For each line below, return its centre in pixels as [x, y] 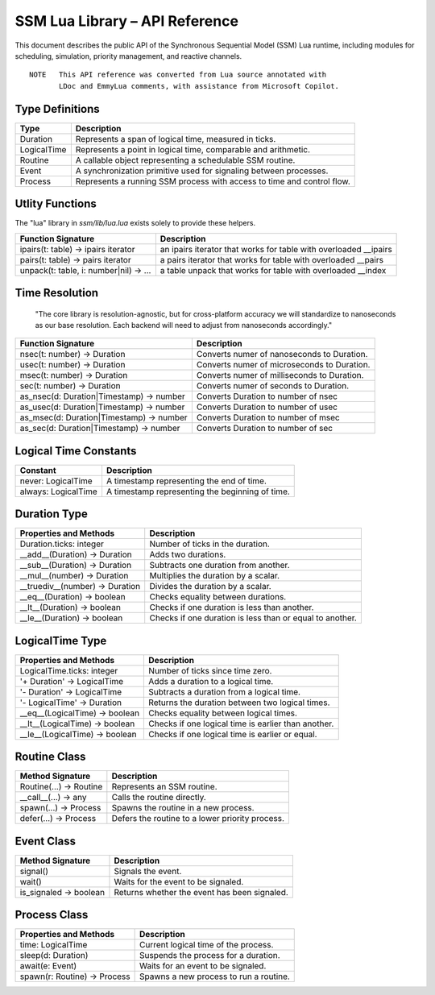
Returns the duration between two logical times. [239, 703]
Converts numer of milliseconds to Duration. [280, 375]
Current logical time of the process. [206, 945]
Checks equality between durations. [218, 597]
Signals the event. [148, 871]
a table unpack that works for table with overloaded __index [273, 270]
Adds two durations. [188, 554]
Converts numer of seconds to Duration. [273, 386]
